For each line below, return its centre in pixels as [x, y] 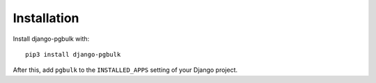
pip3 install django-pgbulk [73, 54]
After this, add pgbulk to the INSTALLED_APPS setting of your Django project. [125, 70]
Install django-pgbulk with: [51, 39]
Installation [46, 18]
